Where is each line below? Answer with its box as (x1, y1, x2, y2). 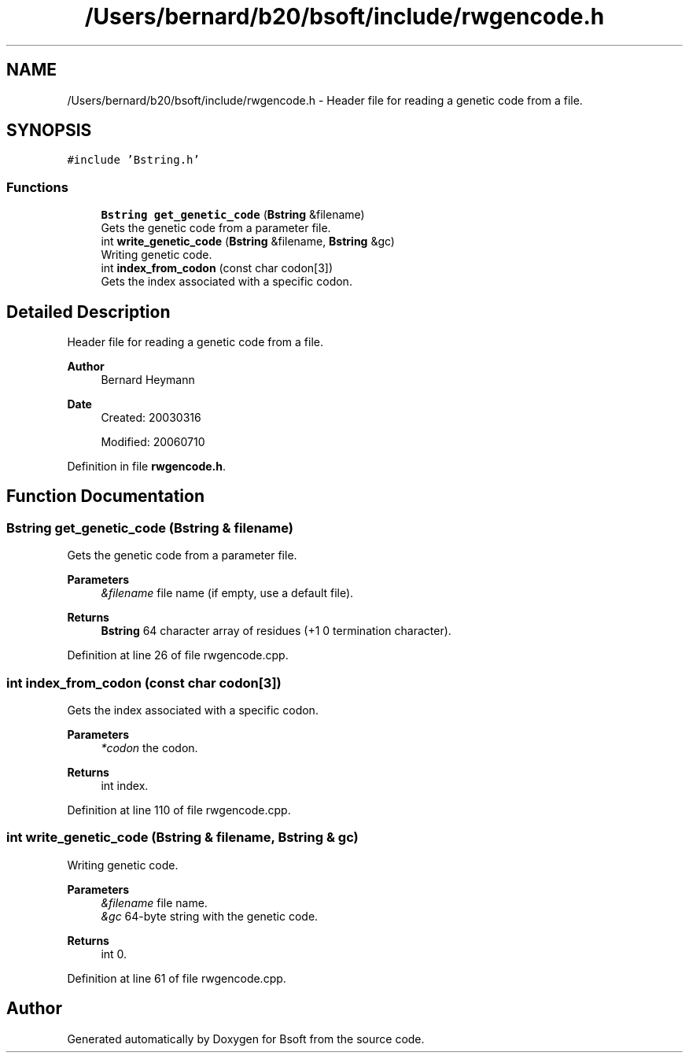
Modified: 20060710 (101, 435, 205, 449)
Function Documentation (6, 486, 204, 507)
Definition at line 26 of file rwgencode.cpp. (67, 648, 289, 662)
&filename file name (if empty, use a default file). (101, 586, 354, 600)
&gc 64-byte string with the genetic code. (101, 909, 319, 923)
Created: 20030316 (101, 411, 201, 425)
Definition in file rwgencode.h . (67, 459, 226, 474)
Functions (6, 179, 68, 195)
